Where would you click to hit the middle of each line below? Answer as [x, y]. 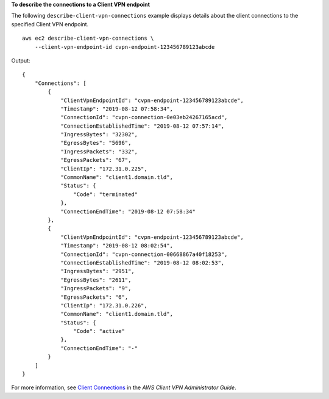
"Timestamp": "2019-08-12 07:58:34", [117, 109]
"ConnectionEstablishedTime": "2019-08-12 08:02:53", [143, 262]
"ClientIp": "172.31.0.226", [104, 305]
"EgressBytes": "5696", [96, 143]
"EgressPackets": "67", [96, 160]
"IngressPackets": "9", [96, 288]
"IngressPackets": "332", [99, 152]
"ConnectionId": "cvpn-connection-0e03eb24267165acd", [144, 117]
